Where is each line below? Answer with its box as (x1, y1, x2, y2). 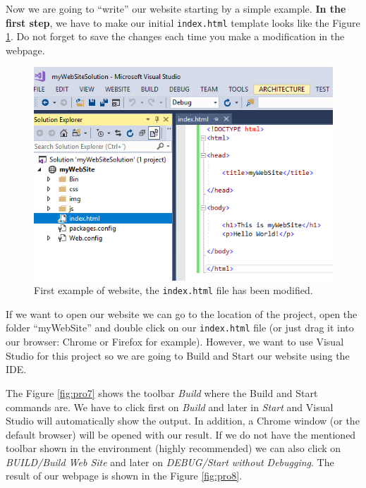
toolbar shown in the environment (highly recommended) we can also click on (6, 441, 341, 456)
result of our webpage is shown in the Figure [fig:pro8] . (6, 468, 243, 483)
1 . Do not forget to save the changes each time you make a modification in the (6, 29, 345, 44)
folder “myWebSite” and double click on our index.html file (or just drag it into (6, 320, 354, 335)
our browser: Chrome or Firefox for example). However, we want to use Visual (6, 334, 344, 349)
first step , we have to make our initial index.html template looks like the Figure (6, 15, 360, 30)
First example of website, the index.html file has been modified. (34, 283, 313, 298)
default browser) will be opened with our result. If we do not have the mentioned (6, 427, 356, 441)
